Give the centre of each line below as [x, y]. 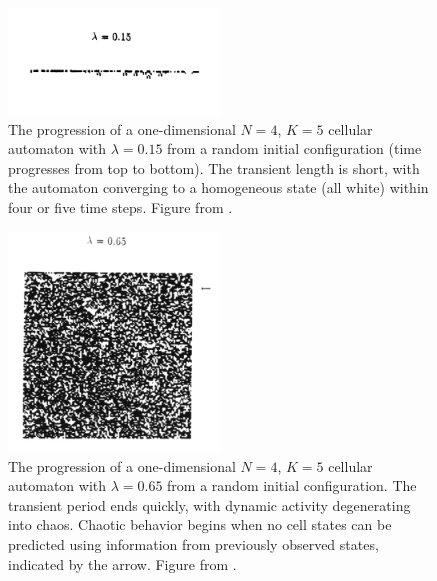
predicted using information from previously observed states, [193, 543]
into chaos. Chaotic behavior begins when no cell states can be [200, 524]
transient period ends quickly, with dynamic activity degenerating [209, 504]
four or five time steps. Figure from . [120, 206]
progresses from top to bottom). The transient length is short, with [214, 167]
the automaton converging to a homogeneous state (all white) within [218, 187]
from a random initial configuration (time [294, 148]
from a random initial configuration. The [292, 485]
